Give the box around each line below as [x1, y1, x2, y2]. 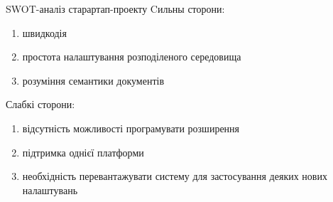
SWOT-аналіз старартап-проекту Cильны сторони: [6, 1, 225, 16]
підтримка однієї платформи [22, 144, 144, 159]
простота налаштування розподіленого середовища [22, 49, 241, 64]
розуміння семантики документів [22, 73, 165, 87]
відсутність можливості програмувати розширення [22, 120, 240, 135]
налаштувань [22, 182, 78, 197]
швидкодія [22, 25, 67, 40]
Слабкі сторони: [6, 97, 75, 112]
